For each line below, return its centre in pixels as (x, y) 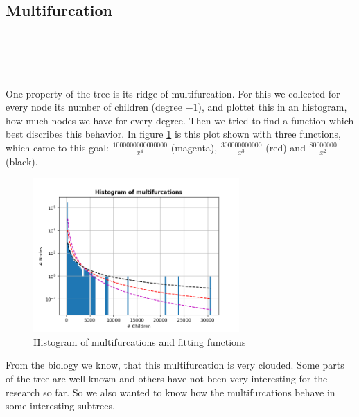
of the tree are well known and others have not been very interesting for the (167, 379)
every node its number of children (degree (94, 107)
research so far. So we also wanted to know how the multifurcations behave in (170, 392)
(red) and (286, 147)
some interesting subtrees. (60, 406)
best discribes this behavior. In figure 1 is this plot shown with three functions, (173, 134)
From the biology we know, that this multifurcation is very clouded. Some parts (175, 365)
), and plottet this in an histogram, (272, 107)
